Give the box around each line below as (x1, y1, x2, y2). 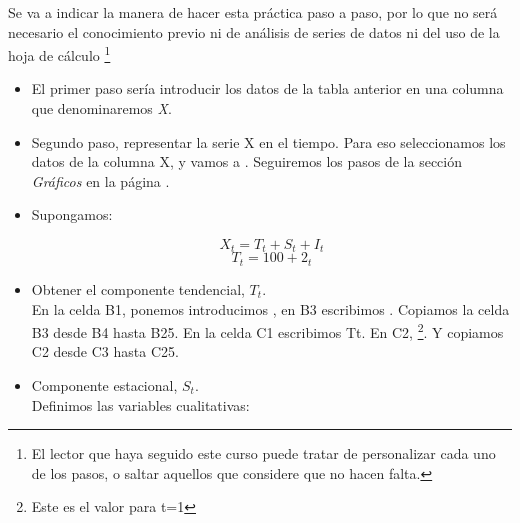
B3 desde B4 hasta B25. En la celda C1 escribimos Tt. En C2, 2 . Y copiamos (31, 319, 504, 342)
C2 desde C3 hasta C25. (31, 341, 179, 362)
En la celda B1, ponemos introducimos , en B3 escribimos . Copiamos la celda (31, 298, 510, 319)
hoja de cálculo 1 (8, 42, 111, 65)
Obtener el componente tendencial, (31, 278, 245, 299)
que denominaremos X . (31, 98, 172, 119)
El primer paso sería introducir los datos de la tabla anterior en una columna (31, 78, 504, 99)
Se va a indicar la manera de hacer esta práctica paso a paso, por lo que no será (8, 2, 498, 22)
